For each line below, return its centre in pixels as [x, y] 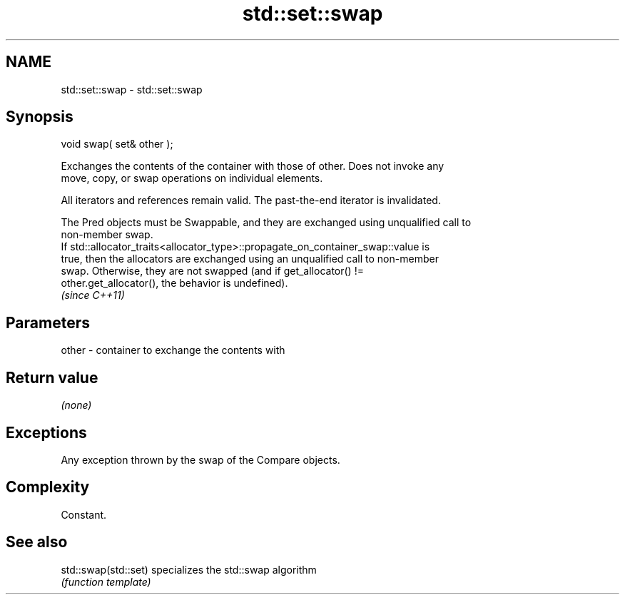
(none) [76, 405]
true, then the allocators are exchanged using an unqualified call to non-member [250, 259]
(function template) [106, 581]
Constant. [84, 514]
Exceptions [46, 432]
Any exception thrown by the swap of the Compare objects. [200, 459]
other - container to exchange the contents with [173, 350]
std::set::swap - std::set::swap [132, 89]
